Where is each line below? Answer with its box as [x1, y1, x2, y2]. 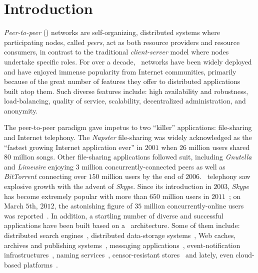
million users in [162, 190, 209, 201]
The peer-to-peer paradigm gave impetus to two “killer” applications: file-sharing [4, 122, 252, 132]
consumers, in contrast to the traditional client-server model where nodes [4, 46, 229, 57]
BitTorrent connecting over [4, 171, 86, 181]
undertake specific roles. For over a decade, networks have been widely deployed [4, 56, 252, 66]
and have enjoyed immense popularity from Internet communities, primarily [4, 66, 236, 76]
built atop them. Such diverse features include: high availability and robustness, [4, 85, 248, 96]
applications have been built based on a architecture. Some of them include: [4, 220, 240, 230]
